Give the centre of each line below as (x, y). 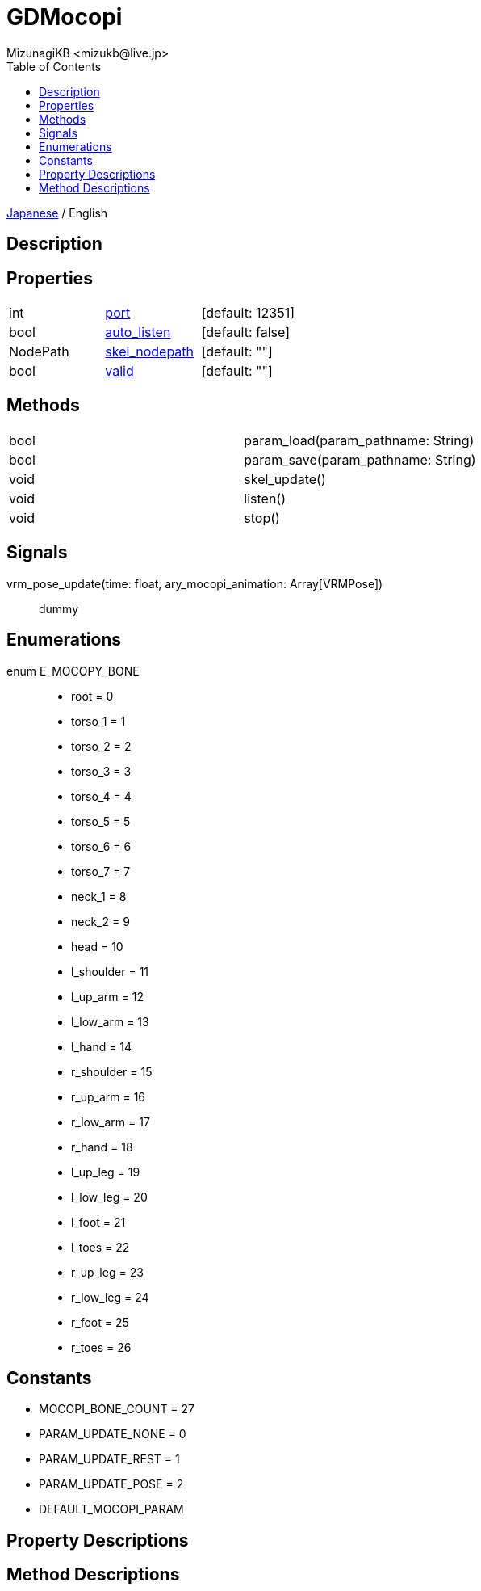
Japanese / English (57, 213)
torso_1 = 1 (98, 721)
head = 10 (97, 946)
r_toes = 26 (101, 1347)
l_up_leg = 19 (106, 1172)
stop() (262, 518)
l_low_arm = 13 (110, 1021)
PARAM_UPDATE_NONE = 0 (113, 1434)
